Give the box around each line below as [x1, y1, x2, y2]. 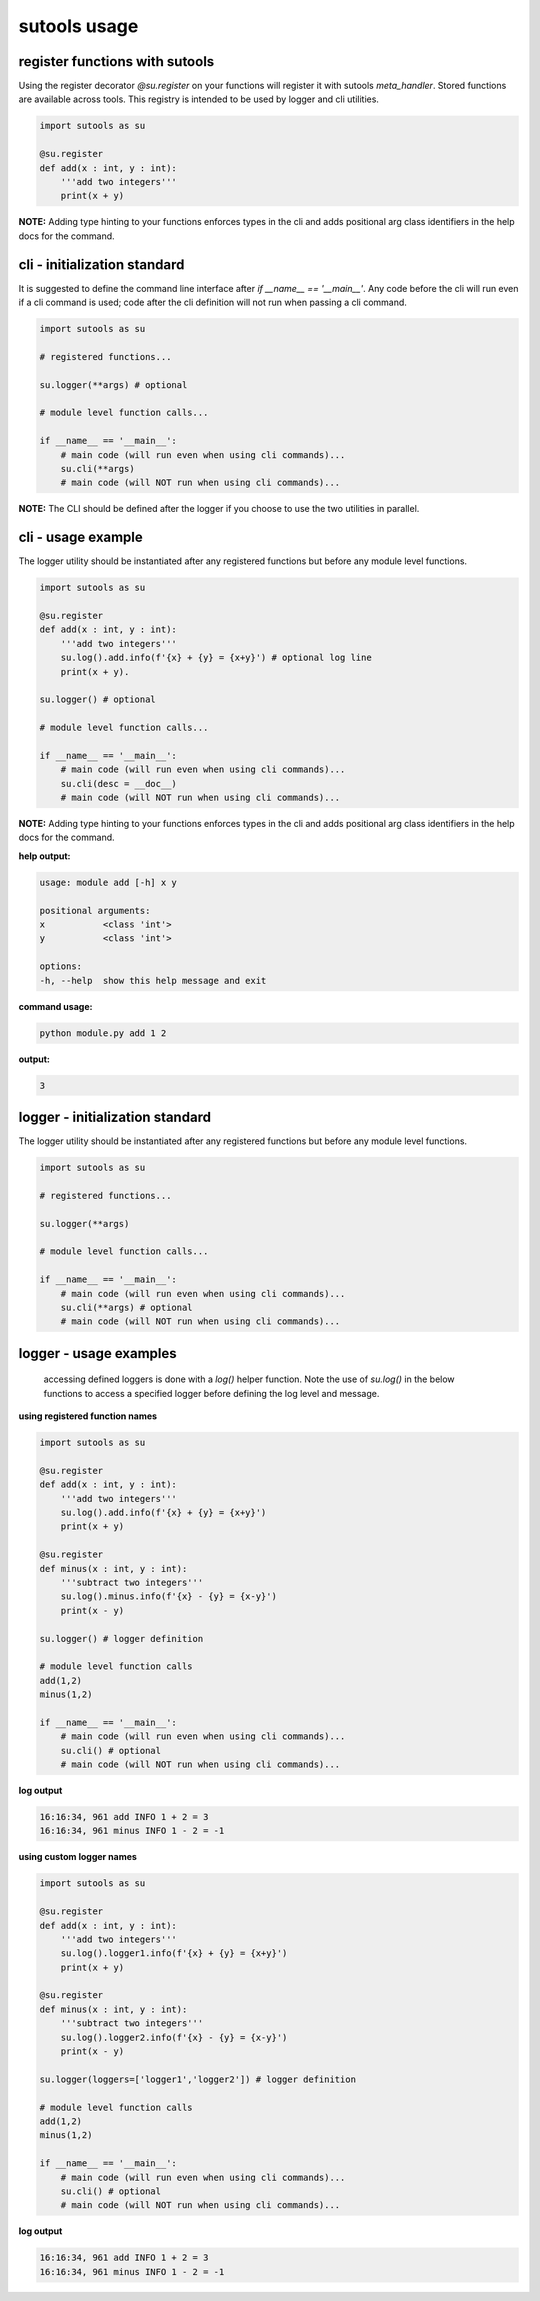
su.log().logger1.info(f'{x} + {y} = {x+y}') [60, 1948, 288, 1959]
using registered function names [18, 1410, 158, 1422]
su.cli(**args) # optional [60, 1301, 194, 1313]
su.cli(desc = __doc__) [60, 778, 177, 789]
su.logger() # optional [39, 694, 157, 705]
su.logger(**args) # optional [39, 379, 188, 390]
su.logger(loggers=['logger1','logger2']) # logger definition [39, 2073, 357, 2085]
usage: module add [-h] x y [39, 876, 177, 888]
